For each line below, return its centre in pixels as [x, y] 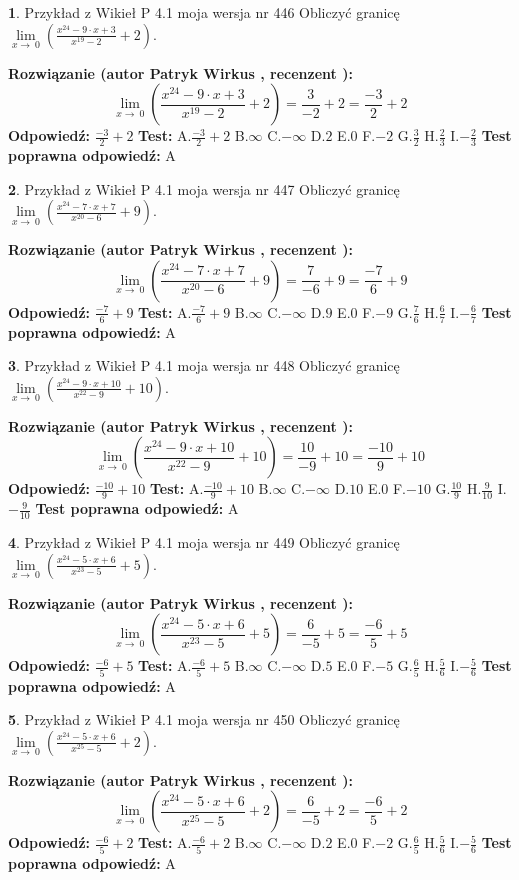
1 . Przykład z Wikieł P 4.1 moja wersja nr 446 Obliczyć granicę [204, 12]
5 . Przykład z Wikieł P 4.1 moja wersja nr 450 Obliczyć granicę [204, 719]
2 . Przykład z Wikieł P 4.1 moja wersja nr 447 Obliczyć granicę [204, 188]
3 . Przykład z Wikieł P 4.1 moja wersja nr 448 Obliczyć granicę [204, 365]
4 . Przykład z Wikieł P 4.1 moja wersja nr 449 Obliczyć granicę [204, 542]
